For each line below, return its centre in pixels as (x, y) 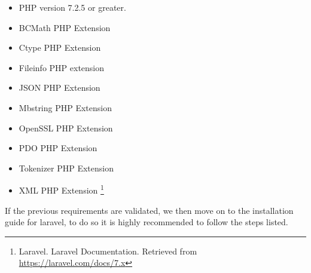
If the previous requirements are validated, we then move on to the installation (149, 210)
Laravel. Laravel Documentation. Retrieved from (108, 251)
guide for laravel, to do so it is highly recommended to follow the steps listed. (147, 222)
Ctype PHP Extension (60, 47)
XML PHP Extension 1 (61, 189)
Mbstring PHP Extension (65, 107)
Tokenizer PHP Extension (66, 168)
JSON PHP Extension (60, 88)
